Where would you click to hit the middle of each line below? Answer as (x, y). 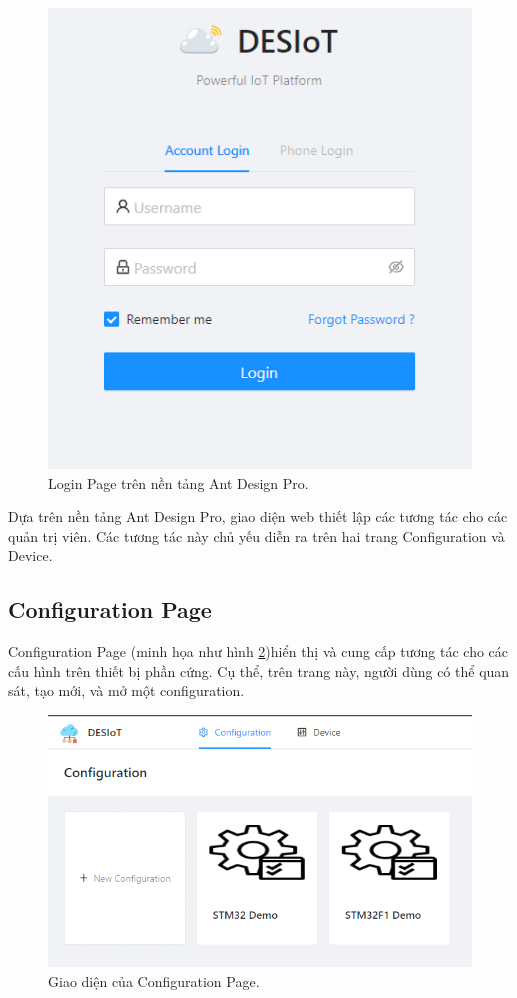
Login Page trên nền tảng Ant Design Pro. (178, 482)
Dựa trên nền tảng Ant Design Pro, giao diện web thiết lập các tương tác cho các (258, 516)
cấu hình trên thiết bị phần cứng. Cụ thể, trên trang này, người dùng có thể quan (259, 670)
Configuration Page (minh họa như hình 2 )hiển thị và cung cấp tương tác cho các (258, 651)
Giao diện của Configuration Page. (154, 980)
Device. (30, 555)
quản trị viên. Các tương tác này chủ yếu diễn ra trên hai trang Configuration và (256, 535)
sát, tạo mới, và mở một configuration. (126, 690)
